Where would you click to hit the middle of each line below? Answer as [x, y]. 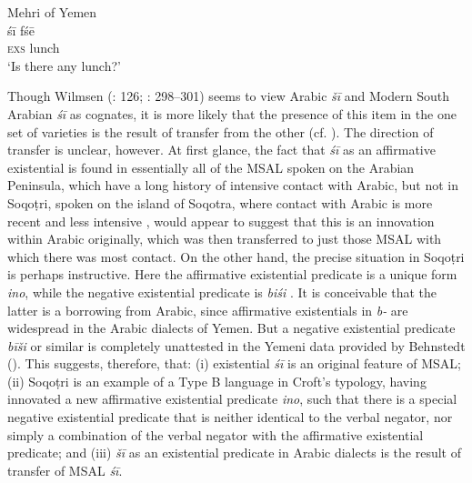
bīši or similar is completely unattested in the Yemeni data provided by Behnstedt [236, 345]
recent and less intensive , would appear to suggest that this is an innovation [221, 221]
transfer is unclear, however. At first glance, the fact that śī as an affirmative [221, 150]
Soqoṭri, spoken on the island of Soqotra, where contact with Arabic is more [220, 202]
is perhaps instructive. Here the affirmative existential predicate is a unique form [232, 274]
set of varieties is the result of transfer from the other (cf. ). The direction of [221, 131]
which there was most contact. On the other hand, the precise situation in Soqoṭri [236, 256]
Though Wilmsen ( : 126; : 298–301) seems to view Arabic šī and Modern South [228, 96]
